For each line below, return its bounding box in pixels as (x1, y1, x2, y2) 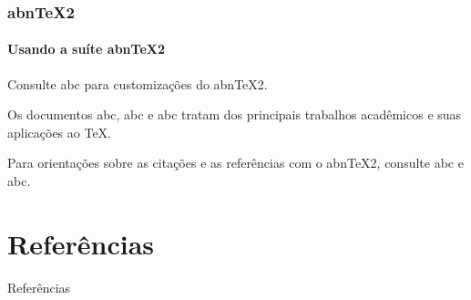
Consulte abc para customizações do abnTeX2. (7, 74, 268, 93)
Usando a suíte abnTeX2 (7, 39, 165, 58)
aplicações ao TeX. (7, 122, 112, 141)
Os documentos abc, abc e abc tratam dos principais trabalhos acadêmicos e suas (7, 105, 462, 124)
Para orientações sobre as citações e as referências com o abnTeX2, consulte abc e (7, 153, 464, 172)
